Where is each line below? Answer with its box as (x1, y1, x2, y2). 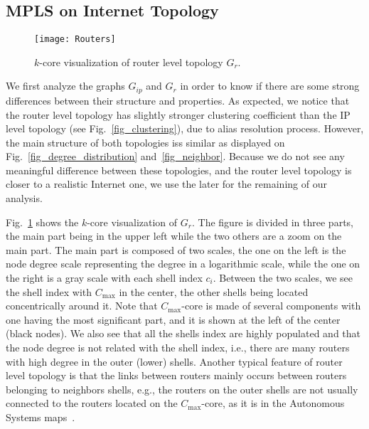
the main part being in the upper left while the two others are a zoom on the (6, 228, 342, 243)
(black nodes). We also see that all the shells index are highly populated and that (6, 326, 360, 341)
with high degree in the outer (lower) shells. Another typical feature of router (6, 354, 343, 369)
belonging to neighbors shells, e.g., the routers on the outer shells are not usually (6, 381, 358, 396)
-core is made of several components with (181, 298, 361, 313)
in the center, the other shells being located (119, 284, 309, 299)
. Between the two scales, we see (213, 270, 353, 285)
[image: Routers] (34, 34, 116, 45)
